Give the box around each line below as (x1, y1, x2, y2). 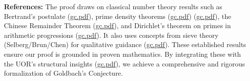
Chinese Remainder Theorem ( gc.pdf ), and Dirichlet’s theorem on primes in (4, 20, 231, 31)
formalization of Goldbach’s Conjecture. (4, 68, 123, 78)
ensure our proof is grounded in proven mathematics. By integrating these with (4, 49, 241, 59)
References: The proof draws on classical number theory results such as (4, 1, 223, 11)
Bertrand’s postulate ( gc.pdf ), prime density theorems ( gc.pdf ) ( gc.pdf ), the (4, 11, 231, 21)
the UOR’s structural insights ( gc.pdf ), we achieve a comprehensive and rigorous (4, 58, 245, 68)
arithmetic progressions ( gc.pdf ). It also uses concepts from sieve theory (4, 30, 219, 40)
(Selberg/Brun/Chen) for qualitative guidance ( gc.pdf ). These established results (4, 39, 246, 49)
